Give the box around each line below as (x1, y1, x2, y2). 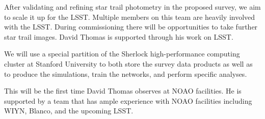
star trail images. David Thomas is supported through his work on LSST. (4, 31, 233, 42)
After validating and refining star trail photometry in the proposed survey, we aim (4, 2, 261, 12)
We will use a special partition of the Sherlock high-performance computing (4, 48, 240, 59)
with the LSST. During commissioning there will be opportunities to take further (4, 21, 258, 32)
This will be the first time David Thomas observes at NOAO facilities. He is (4, 85, 242, 96)
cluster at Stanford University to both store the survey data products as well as (4, 58, 253, 69)
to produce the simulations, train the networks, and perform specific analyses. (4, 68, 247, 79)
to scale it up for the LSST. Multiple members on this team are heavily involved (4, 11, 255, 22)
